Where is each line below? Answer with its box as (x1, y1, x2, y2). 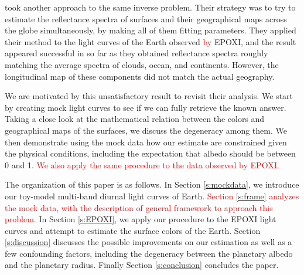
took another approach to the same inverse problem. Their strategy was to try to (5, 1, 296, 13)
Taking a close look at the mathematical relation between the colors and (5, 113, 265, 125)
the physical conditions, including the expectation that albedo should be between (5, 147, 296, 159)
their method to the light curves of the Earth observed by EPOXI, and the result (5, 35, 296, 47)
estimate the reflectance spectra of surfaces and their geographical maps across (5, 12, 287, 25)
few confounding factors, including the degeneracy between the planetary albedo (5, 247, 293, 259)
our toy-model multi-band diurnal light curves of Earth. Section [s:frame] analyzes (5, 189, 299, 202)
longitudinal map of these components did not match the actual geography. (5, 70, 275, 82)
